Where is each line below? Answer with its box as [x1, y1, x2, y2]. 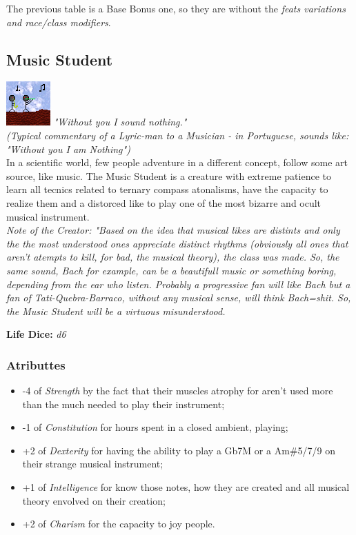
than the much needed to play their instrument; [22, 396, 225, 411]
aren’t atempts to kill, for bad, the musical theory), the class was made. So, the [6, 250, 339, 264]
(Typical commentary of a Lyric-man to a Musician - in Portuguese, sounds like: [6, 128, 349, 142]
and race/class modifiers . [6, 14, 111, 29]
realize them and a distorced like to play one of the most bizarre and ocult [6, 195, 322, 210]
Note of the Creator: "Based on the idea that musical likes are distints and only [6, 223, 340, 237]
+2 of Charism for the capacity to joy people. [22, 516, 215, 531]
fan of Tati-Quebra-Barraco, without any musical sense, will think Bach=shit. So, [6, 290, 351, 305]
